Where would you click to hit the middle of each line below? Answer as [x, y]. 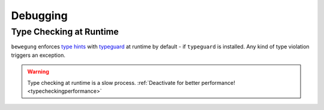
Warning [38, 72]
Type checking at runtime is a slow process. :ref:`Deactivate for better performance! [131, 82]
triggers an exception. [38, 55]
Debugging [40, 16]
